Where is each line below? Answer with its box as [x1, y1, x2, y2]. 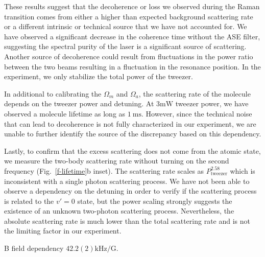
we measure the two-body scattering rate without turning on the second [4, 155, 229, 166]
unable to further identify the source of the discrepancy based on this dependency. [4, 128, 261, 139]
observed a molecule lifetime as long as [4, 108, 126, 119]
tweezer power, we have [175, 98, 249, 109]
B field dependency [4, 243, 64, 253]
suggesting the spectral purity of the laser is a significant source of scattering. [4, 41, 247, 52]
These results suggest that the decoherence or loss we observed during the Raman [4, 1, 260, 11]
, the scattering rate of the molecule [138, 88, 251, 99]
